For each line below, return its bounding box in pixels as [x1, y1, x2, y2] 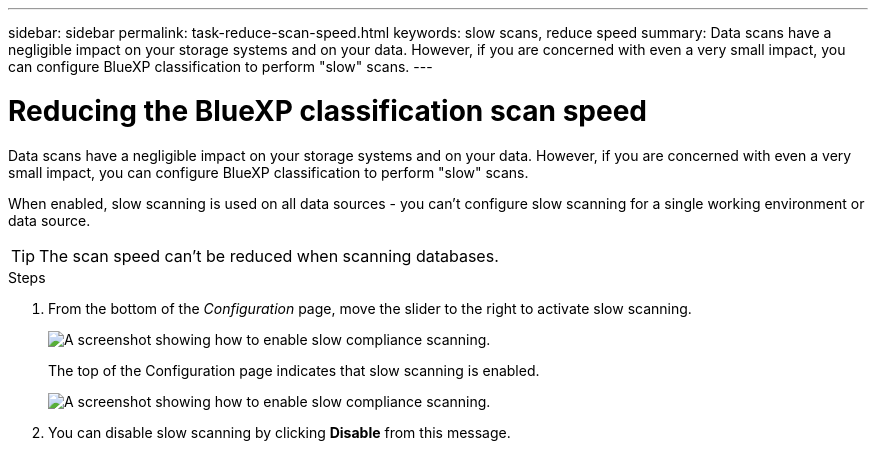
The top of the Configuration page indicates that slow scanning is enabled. [48, 361, 540, 379]
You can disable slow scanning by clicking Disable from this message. [48, 423, 511, 441]
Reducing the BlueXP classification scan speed [8, 93, 647, 128]
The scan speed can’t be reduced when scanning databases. [39, 245, 499, 266]
